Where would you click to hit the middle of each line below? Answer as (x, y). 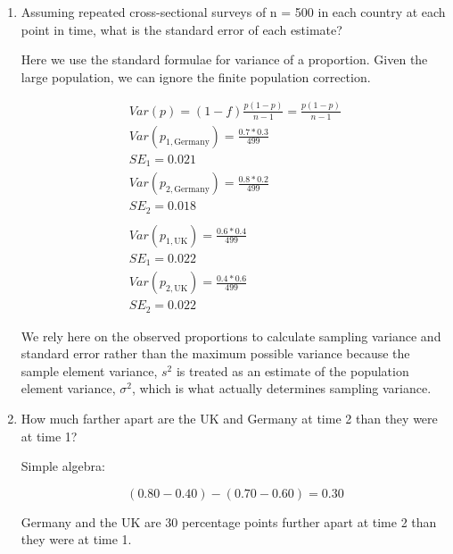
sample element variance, (89, 370)
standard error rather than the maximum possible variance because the (215, 353)
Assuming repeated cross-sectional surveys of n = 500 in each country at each (233, 12)
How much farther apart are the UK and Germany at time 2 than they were (229, 419)
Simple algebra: (63, 466)
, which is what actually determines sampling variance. (281, 388)
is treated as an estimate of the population (292, 370)
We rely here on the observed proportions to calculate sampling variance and (231, 336)
